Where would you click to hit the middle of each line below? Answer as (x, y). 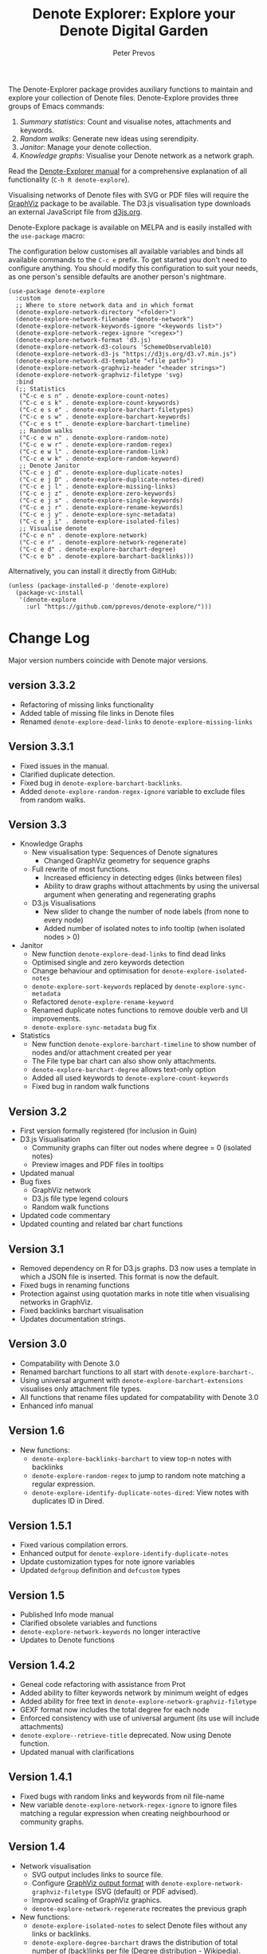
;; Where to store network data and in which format (105, 305)
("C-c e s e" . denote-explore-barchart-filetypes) (106, 410)
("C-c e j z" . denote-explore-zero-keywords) (98, 493)
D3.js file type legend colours (80, 1199)
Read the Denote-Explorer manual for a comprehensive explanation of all (128, 171)
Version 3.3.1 (41, 747)
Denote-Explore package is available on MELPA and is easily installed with (130, 227)
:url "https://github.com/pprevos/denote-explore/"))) (119, 607)
